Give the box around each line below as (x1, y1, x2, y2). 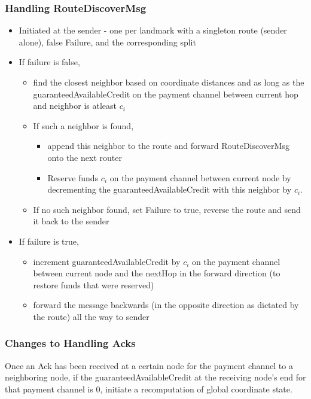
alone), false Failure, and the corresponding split (19, 35, 196, 48)
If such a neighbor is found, (33, 119, 134, 132)
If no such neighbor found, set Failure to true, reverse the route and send (33, 203, 301, 215)
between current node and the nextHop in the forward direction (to (33, 267, 280, 279)
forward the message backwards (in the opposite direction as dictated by (33, 299, 299, 311)
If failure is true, (19, 234, 79, 247)
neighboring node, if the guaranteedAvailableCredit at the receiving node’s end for (5, 371, 306, 383)
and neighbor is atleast (33, 99, 117, 112)
